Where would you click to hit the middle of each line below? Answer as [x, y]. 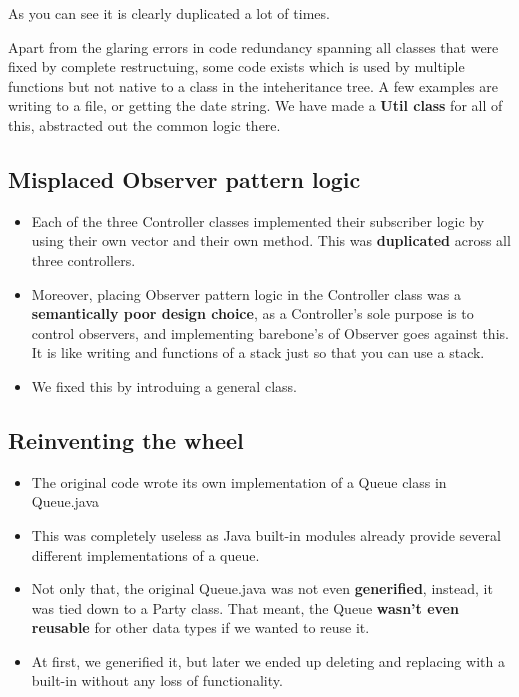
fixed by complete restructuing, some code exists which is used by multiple [236, 66]
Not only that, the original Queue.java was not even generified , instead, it [262, 588]
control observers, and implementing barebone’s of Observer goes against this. [270, 332]
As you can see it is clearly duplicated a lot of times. [169, 13]
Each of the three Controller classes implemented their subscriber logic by [258, 220]
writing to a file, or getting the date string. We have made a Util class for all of [255, 105]
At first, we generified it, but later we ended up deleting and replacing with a [268, 660]
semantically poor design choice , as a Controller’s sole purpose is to [252, 313]
